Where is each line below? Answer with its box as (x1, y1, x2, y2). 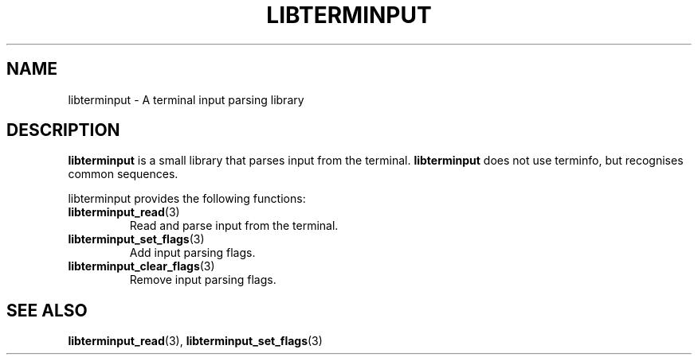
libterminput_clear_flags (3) (68, 259, 215, 274)
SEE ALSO (6, 300, 88, 320)
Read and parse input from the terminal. (129, 219, 339, 233)
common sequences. (68, 167, 178, 181)
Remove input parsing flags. (129, 273, 276, 287)
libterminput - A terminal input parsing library (68, 92, 304, 107)
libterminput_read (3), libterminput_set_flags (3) (68, 334, 323, 348)
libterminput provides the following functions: (68, 192, 306, 206)
